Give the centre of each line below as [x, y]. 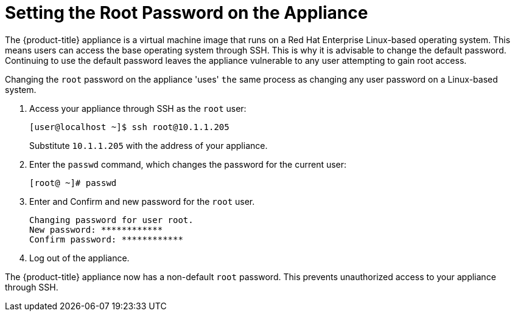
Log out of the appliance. [79, 258]
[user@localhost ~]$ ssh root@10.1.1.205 [129, 127]
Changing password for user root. [111, 220]
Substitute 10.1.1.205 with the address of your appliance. [149, 145]
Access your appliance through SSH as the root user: [138, 108]
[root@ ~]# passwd [73, 183]
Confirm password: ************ [106, 239]
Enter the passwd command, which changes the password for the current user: [188, 164]
